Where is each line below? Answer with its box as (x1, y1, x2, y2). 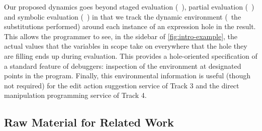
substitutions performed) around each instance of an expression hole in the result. (4, 21, 256, 32)
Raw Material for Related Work (4, 114, 174, 130)
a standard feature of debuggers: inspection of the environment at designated (4, 60, 241, 71)
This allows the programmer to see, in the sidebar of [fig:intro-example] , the (4, 31, 238, 41)
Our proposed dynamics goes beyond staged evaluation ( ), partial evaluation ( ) (4, 2, 254, 12)
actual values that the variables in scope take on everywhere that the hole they (4, 41, 247, 51)
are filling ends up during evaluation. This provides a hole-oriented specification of (4, 50, 257, 61)
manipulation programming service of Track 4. (4, 90, 147, 100)
